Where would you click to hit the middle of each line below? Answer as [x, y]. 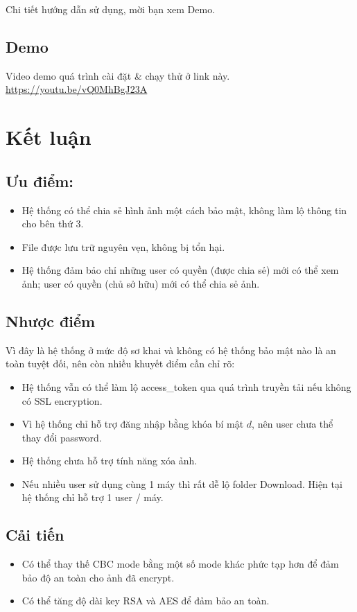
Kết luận [49, 137]
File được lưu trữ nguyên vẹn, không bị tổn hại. [123, 246]
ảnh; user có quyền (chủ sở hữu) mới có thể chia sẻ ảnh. [141, 283]
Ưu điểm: [40, 181]
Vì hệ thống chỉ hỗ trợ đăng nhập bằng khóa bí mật [133, 424]
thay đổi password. [62, 437]
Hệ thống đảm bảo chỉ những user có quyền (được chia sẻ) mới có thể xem [180, 270]
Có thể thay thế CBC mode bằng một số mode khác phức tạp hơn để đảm [180, 564]
